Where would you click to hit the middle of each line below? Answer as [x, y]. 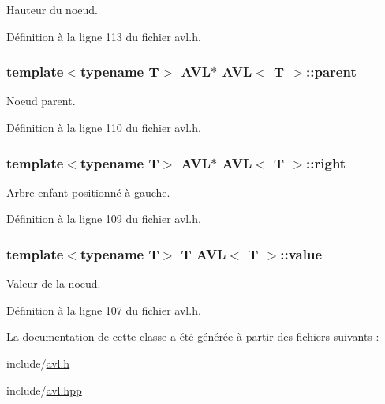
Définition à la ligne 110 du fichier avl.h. [104, 127]
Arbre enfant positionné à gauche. [88, 192]
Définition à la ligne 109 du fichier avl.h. [104, 219]
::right [326, 162]
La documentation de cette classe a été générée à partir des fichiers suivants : [193, 336]
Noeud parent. [41, 101]
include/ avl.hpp [44, 389]
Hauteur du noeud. [52, 9]
